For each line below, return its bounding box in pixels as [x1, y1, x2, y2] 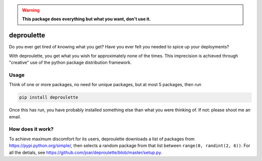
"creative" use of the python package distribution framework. [9, 59, 132, 65]
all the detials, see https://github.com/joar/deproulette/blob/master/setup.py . [9, 149, 163, 155]
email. [9, 114, 21, 119]
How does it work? [9, 126, 54, 132]
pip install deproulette [19, 95, 79, 100]
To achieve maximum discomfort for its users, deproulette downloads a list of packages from [9, 136, 195, 142]
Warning [22, 7, 40, 13]
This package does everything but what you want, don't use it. [22, 16, 151, 22]
